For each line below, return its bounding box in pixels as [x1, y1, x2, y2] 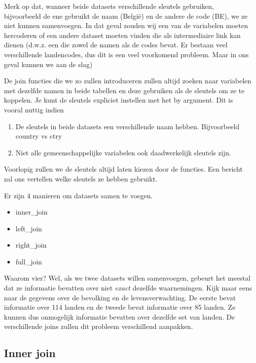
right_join [15, 240, 47, 250]
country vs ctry [15, 131, 62, 141]
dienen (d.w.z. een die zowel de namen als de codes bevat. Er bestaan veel [4, 39, 228, 50]
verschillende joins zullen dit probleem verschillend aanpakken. [4, 321, 193, 331]
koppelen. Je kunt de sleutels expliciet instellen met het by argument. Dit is [4, 95, 233, 105]
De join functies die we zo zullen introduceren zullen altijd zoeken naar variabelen [4, 75, 252, 86]
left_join [15, 223, 42, 233]
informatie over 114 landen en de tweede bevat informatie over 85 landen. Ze [4, 302, 236, 312]
